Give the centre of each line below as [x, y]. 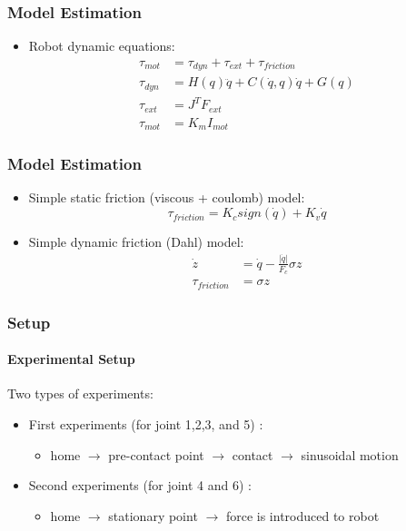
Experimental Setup [71, 359]
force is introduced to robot [302, 515]
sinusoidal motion [350, 454]
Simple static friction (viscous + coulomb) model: [167, 197]
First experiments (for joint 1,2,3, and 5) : [146, 423]
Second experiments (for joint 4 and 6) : [140, 485]
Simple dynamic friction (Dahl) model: [136, 242]
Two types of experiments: [80, 393]
